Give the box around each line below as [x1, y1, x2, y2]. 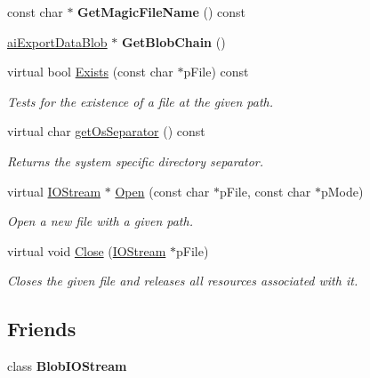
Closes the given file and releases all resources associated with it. [7, 271, 358, 290]
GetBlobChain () [122, 32, 226, 51]
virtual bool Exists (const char [7, 62, 173, 81]
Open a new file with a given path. [7, 212, 193, 230]
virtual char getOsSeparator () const [7, 122, 205, 141]
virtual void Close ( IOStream [7, 241, 166, 260]
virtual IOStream [7, 181, 101, 200]
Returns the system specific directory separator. [7, 151, 264, 170]
